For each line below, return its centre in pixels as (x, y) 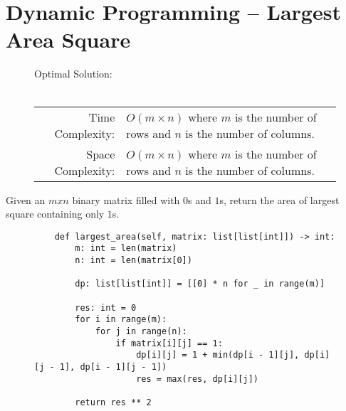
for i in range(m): (121, 320)
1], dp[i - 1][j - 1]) (113, 367)
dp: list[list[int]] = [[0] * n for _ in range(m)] (200, 284)
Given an (26, 199)
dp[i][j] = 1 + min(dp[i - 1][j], (218, 355)
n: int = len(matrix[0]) (133, 260)
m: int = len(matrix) (126, 249)
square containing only (55, 214)
